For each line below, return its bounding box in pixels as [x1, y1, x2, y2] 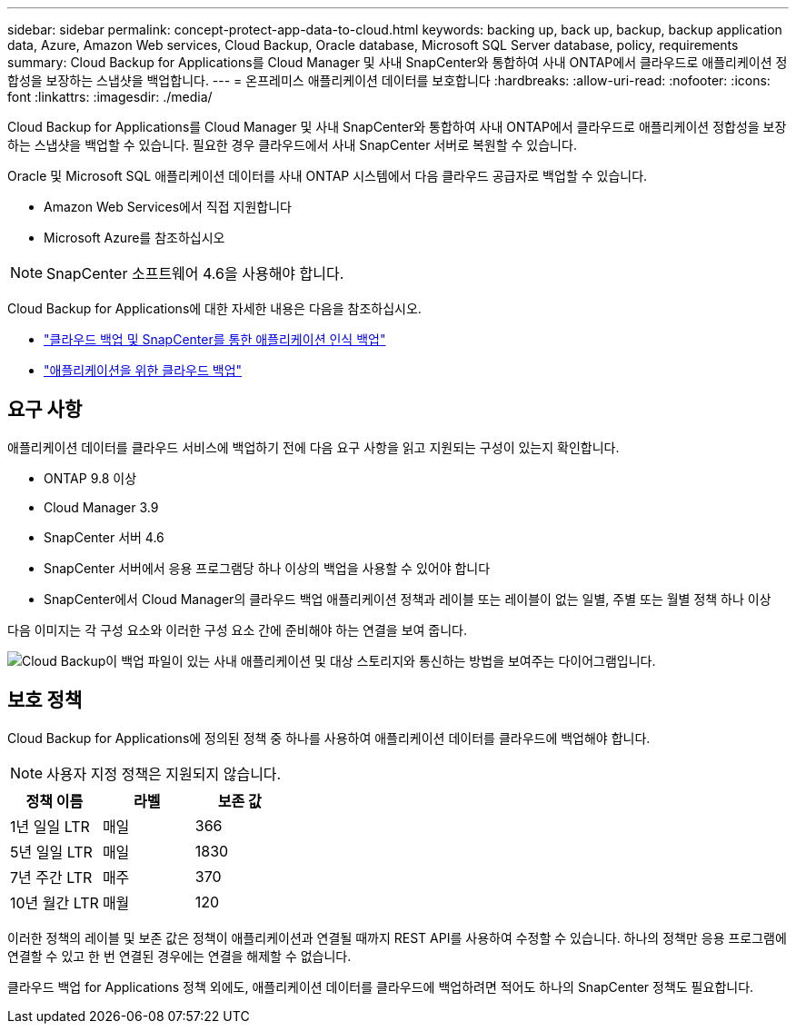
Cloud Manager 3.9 [44, 499, 159, 515]
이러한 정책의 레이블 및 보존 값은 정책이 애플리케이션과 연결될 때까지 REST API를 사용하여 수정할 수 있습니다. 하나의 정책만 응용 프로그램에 [7, 929, 787, 946]
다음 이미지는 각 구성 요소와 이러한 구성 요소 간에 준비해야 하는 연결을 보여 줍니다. [7, 621, 468, 638]
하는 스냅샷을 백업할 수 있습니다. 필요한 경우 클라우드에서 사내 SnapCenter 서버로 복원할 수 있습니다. [7, 137, 577, 153]
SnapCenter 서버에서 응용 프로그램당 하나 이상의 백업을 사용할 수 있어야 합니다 [44, 560, 491, 576]
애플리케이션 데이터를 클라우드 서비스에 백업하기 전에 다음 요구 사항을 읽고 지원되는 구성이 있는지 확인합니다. [7, 439, 620, 455]
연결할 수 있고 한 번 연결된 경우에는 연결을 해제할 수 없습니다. [7, 947, 352, 964]
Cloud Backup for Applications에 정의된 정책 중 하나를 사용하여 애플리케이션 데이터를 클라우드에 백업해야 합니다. [7, 729, 651, 746]
